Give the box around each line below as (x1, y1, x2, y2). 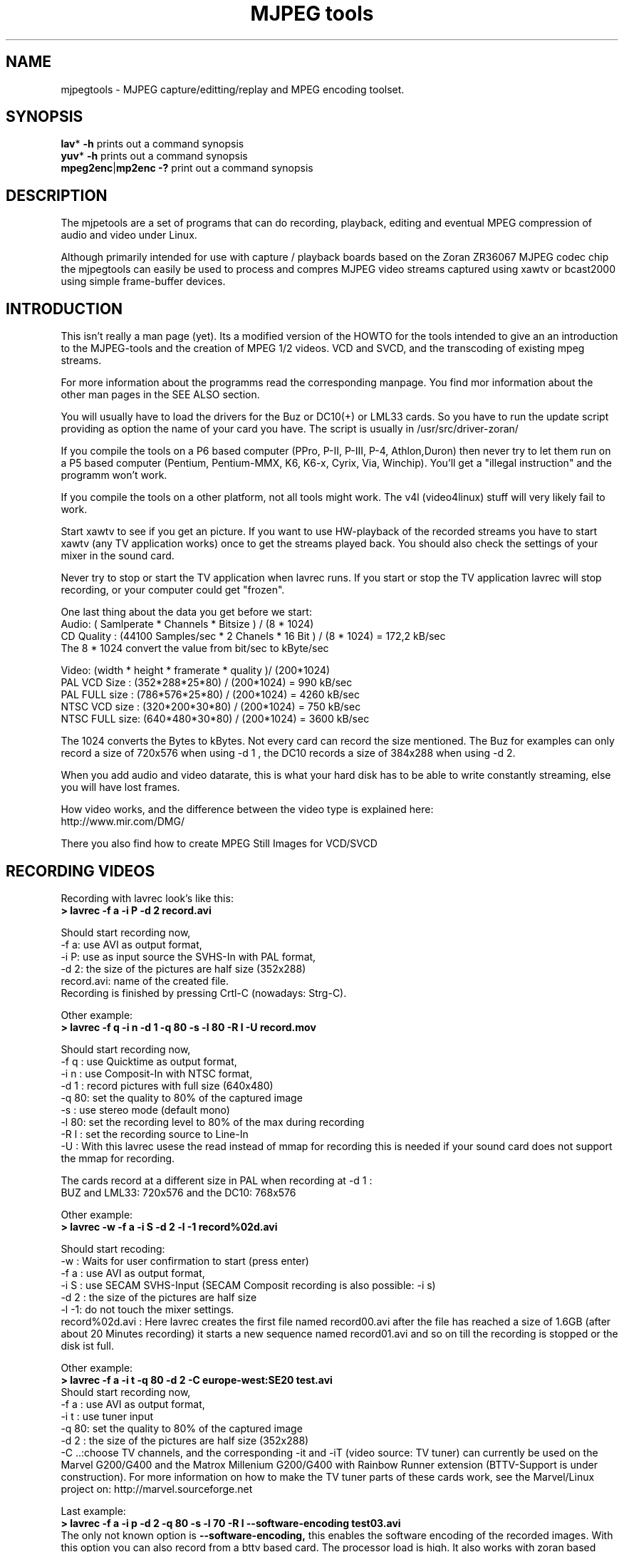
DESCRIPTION (6, 186, 108, 205)
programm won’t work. (61, 469, 167, 482)
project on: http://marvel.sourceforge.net (61, 1482, 253, 1495)
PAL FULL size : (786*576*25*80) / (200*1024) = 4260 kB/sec (61, 688, 360, 701)
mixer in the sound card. (61, 549, 175, 562)
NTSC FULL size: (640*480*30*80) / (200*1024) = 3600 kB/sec (61, 713, 370, 725)
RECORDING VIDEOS (6, 862, 155, 880)
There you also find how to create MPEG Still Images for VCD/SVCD (61, 837, 378, 850)
